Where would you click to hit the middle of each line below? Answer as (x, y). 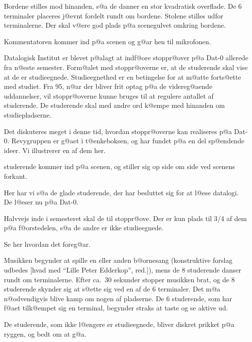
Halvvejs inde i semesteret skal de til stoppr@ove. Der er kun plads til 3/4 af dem (126, 218)
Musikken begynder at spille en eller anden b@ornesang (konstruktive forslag (118, 260)
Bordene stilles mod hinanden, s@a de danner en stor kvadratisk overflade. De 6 (123, 6)
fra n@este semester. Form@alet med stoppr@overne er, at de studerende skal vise (126, 67)
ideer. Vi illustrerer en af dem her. (55, 150)
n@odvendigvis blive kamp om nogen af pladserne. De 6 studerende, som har (118, 298)
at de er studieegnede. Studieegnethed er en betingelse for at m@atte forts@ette (123, 77)
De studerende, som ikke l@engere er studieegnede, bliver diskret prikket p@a (119, 324)
